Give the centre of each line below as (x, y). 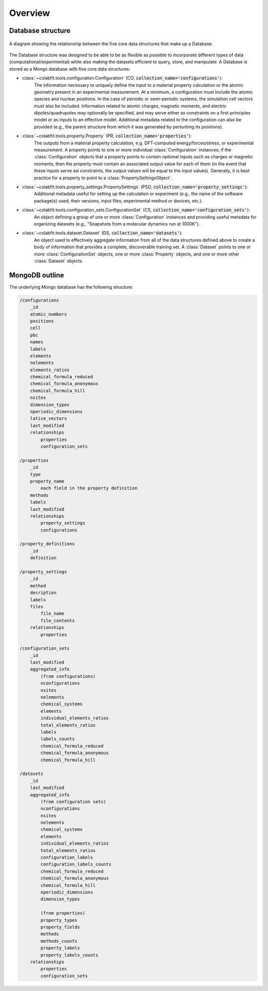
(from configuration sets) (73, 802)
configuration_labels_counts (76, 864)
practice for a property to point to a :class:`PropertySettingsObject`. (103, 178)
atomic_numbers (48, 314)
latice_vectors (48, 419)
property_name (47, 481)
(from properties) (63, 913)
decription (43, 593)
